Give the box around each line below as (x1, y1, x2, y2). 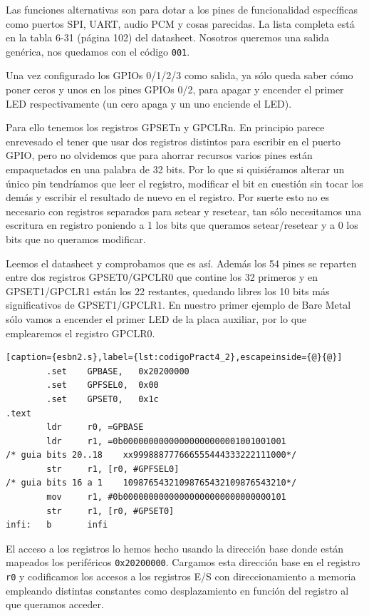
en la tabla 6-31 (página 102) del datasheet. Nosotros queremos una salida (6, 30, 329, 45)
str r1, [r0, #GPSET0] (46, 505, 175, 516)
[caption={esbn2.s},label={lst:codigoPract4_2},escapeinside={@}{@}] (6, 352, 343, 363)
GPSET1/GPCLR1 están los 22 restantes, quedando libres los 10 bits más (6, 283, 330, 298)
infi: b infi (6, 520, 108, 530)
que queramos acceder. (6, 597, 104, 612)
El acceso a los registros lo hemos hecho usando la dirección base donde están (6, 540, 344, 555)
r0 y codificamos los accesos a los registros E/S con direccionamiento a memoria (6, 569, 356, 584)
